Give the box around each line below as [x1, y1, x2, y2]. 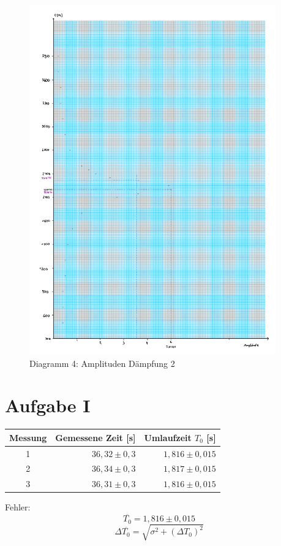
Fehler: [5, 501, 31, 513]
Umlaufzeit [144, 431, 192, 444]
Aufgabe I [5, 393, 91, 418]
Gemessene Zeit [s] [55, 431, 136, 444]
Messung [9, 431, 47, 444]
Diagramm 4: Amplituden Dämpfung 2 [29, 356, 175, 369]
